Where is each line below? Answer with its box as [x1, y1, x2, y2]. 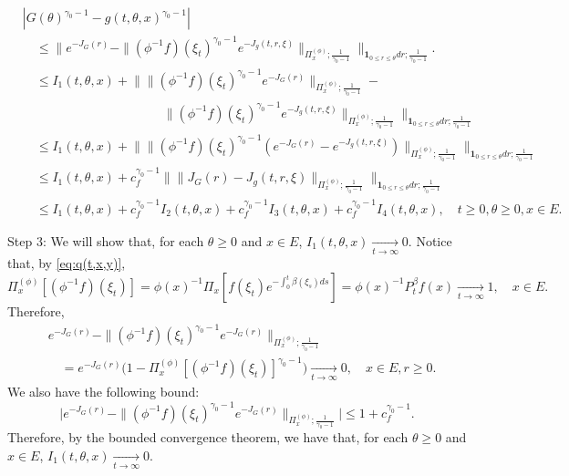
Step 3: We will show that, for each [7, 231, 204, 250]
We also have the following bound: [7, 382, 200, 401]
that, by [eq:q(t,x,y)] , [7, 254, 126, 273]
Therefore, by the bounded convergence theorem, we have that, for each [7, 428, 409, 447]
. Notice [408, 231, 452, 250]
